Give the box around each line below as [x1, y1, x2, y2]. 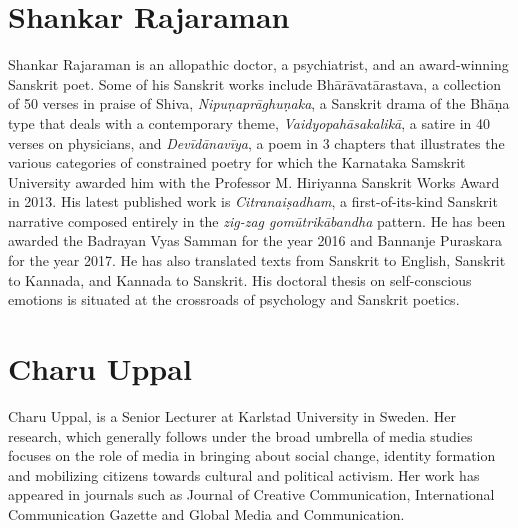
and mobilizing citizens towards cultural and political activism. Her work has [8, 464, 480, 485]
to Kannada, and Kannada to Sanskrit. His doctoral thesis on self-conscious [8, 269, 472, 290]
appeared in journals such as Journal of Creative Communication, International [8, 484, 495, 505]
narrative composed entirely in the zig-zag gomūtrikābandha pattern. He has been [8, 210, 506, 231]
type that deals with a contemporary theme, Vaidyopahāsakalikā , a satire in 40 [8, 112, 491, 133]
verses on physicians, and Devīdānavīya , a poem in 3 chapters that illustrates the [8, 132, 505, 153]
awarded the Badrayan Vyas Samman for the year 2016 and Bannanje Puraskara [8, 230, 503, 251]
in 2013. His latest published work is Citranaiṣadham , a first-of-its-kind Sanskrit [8, 191, 498, 212]
